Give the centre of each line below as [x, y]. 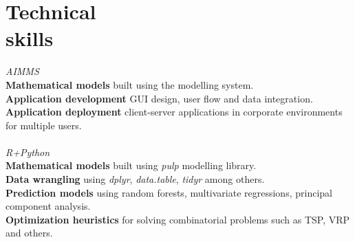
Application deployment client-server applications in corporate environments [174, 112]
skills [30, 38]
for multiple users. [44, 125]
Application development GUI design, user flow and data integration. [159, 98]
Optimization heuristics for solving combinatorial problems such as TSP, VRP [178, 219]
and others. [29, 233]
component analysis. [48, 206]
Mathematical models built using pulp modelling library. [131, 165]
